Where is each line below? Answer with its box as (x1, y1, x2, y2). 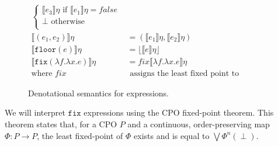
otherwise (51, 18, 85, 26)
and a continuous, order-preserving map (127, 117, 270, 130)
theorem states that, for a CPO (5, 117, 117, 130)
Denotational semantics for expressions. (28, 86, 169, 99)
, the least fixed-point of (37, 129, 123, 141)
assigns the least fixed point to (130, 69, 239, 78)
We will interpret (5, 106, 65, 119)
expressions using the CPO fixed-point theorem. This (84, 106, 274, 119)
